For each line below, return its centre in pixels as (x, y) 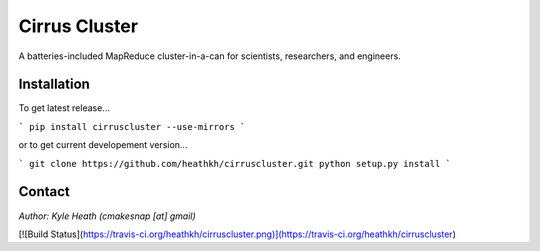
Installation (54, 84)
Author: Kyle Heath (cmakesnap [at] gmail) (107, 216)
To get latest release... (64, 108)
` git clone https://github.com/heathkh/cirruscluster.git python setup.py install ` (235, 163)
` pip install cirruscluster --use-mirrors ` (132, 126)
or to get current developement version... (103, 145)
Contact (44, 191)
